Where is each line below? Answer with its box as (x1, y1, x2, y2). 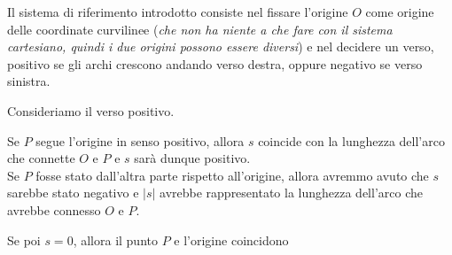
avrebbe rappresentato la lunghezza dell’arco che (160, 183, 423, 202)
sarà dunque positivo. (134, 149, 251, 167)
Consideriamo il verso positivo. (7, 101, 175, 120)
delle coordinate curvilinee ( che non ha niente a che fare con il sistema (7, 19, 393, 38)
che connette (7, 149, 75, 167)
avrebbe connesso (7, 200, 101, 219)
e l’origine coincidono (174, 230, 289, 249)
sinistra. (7, 72, 51, 90)
